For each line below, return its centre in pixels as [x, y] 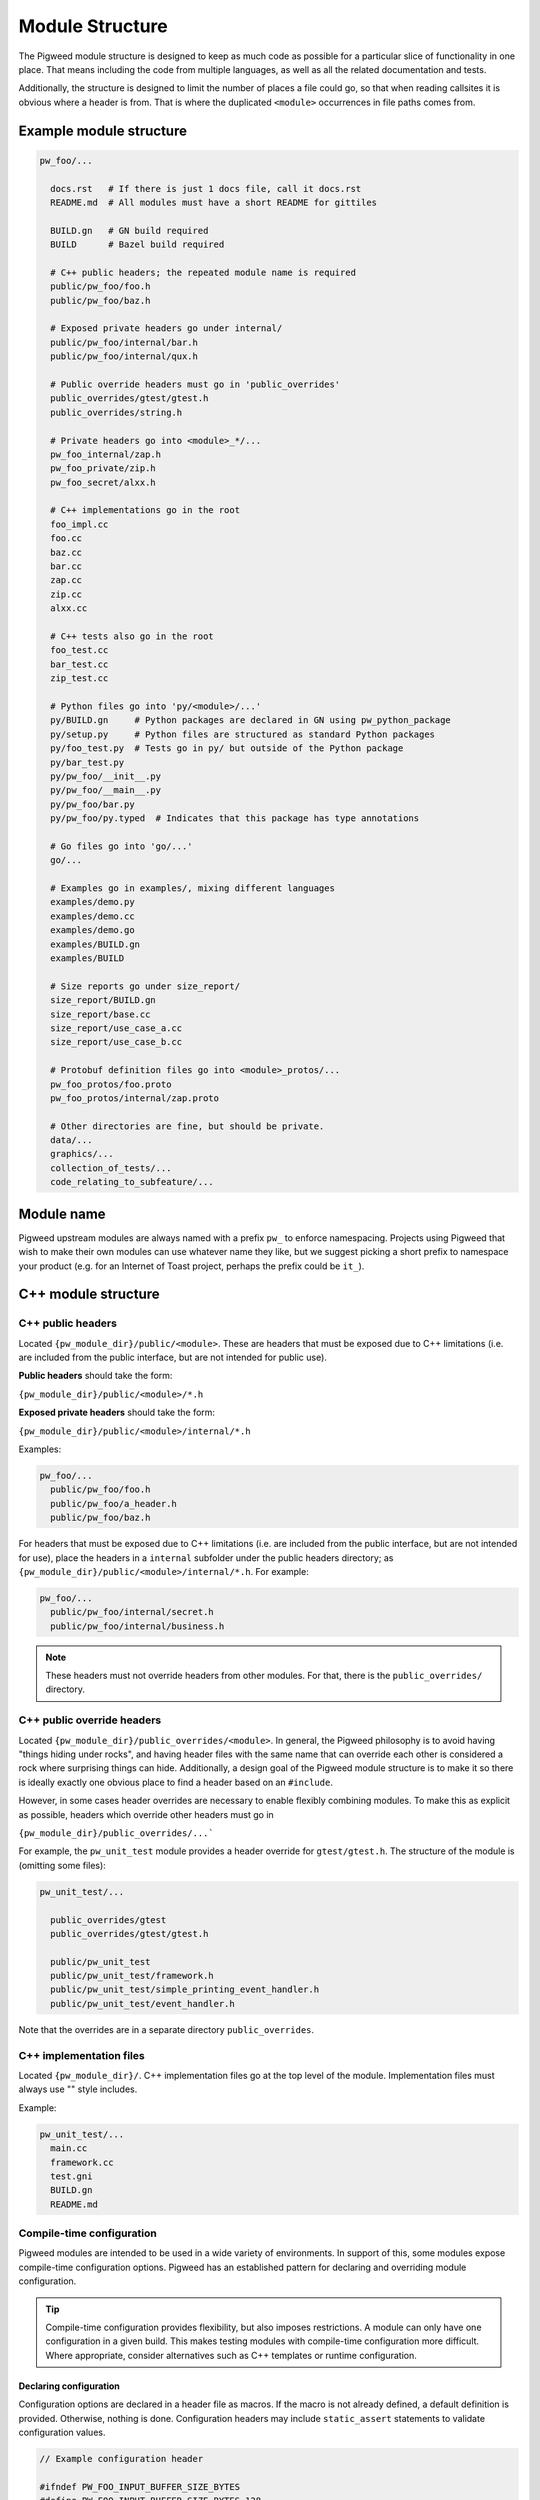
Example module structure [102, 130]
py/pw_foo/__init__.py [106, 776]
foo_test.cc [79, 650]
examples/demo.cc [92, 916]
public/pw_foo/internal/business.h [137, 1626]
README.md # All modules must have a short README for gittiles [214, 202]
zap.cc [66, 580]
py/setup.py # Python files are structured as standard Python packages [242, 734]
